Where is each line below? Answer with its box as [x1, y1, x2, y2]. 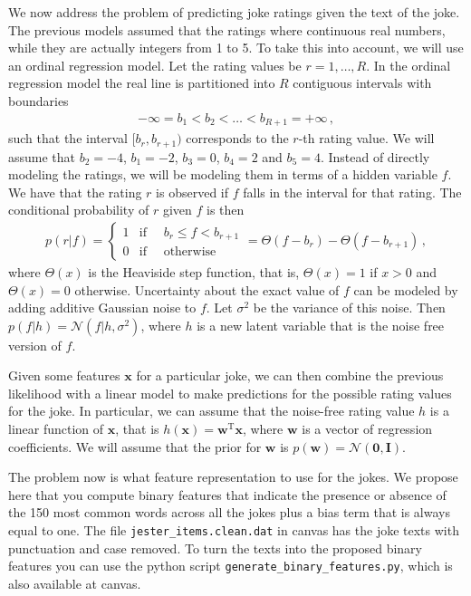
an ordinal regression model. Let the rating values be [8, 55, 302, 74]
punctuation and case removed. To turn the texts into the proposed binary [8, 538, 422, 557]
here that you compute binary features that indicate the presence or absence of [8, 485, 447, 504]
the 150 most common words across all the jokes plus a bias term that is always [8, 503, 450, 522]
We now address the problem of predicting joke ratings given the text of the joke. [8, 3, 460, 21]
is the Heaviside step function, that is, [88, 262, 300, 281]
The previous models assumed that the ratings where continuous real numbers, [8, 20, 446, 39]
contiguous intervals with [293, 73, 432, 92]
